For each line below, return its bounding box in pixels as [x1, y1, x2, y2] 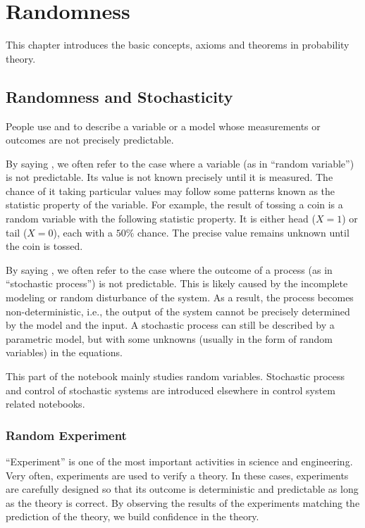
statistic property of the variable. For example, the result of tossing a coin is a [6, 197, 343, 212]
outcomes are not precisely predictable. [6, 132, 174, 147]
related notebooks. [6, 396, 85, 411]
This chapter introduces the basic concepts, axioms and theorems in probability [6, 37, 349, 52]
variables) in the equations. [6, 345, 123, 360]
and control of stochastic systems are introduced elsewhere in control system [6, 382, 335, 397]
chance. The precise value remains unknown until [137, 225, 349, 239]
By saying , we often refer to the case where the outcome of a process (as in [6, 262, 333, 277]
